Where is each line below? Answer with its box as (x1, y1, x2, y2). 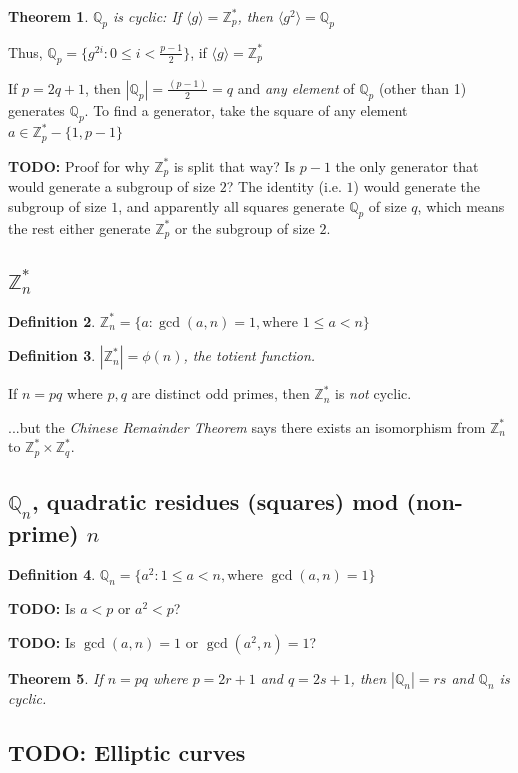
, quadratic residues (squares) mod (32, 486, 399, 517)
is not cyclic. (335, 383, 412, 404)
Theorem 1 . (8, 6, 89, 26)
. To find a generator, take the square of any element (84, 99, 408, 120)
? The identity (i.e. (226, 176, 342, 197)
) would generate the (353, 176, 480, 197)
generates (8, 99, 65, 120)
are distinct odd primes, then (131, 383, 310, 404)
